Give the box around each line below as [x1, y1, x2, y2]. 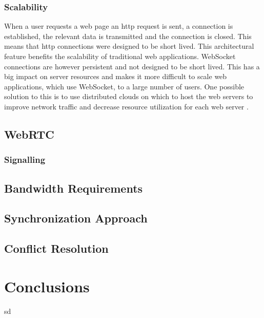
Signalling [4, 153, 46, 166]
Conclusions [4, 275, 90, 296]
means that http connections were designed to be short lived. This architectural [4, 41, 254, 51]
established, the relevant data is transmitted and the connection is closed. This [4, 30, 252, 41]
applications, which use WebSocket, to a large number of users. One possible [4, 81, 245, 91]
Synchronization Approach [4, 210, 148, 226]
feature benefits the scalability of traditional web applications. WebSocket [4, 51, 236, 61]
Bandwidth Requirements [4, 180, 143, 196]
